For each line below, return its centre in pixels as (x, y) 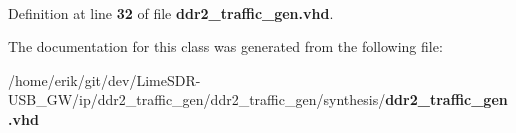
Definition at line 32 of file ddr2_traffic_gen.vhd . (171, 12)
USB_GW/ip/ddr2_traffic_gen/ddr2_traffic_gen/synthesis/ (197, 99)
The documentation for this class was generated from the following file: (225, 46)
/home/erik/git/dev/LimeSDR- (104, 79)
